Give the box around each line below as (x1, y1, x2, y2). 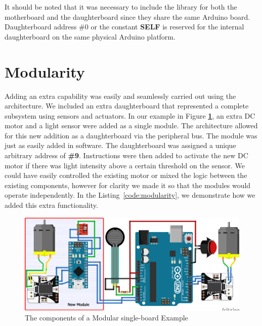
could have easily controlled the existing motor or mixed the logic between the (5, 170, 247, 180)
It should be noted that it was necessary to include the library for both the (5, 2, 237, 12)
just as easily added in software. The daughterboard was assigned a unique (5, 140, 236, 151)
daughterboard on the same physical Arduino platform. (5, 31, 176, 42)
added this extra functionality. (5, 200, 98, 210)
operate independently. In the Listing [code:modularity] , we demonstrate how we (5, 190, 255, 200)
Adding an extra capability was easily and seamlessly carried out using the (5, 90, 236, 101)
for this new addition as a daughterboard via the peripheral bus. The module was (5, 130, 257, 140)
